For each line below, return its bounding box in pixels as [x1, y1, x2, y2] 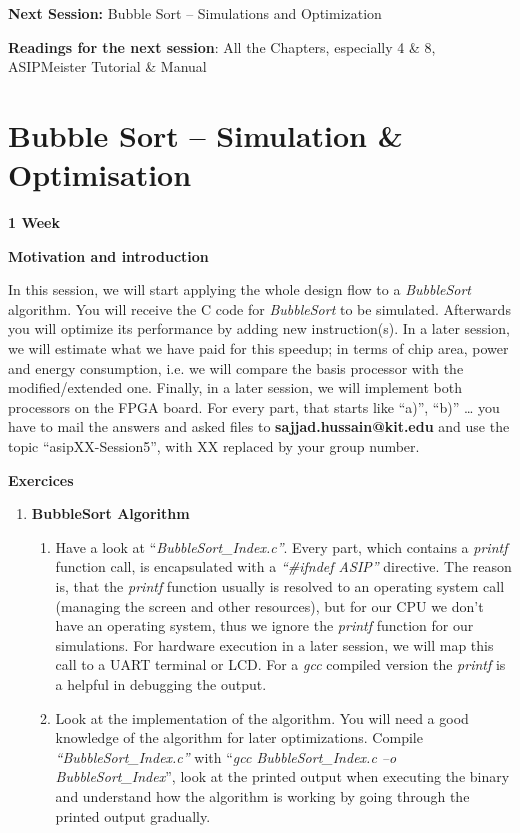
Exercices [8, 469, 74, 490]
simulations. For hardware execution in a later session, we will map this [55, 634, 494, 655]
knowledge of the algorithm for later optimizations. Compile [55, 727, 423, 748]
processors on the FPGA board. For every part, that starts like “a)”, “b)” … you [8, 396, 500, 417]
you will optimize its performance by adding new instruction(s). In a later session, [8, 318, 510, 339]
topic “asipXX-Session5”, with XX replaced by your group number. [8, 436, 420, 457]
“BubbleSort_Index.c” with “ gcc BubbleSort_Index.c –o [55, 746, 397, 767]
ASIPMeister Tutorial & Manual [8, 56, 207, 77]
